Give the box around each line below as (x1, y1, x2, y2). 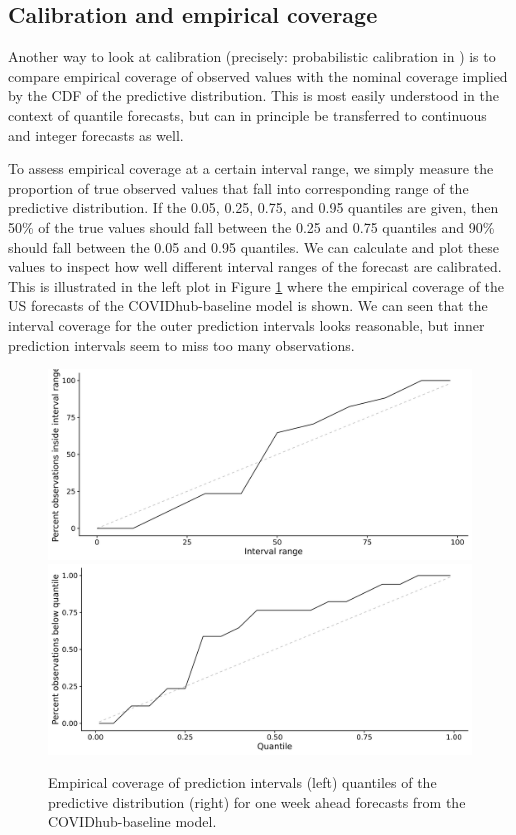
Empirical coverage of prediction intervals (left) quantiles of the (48, 772, 437, 793)
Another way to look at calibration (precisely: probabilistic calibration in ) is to (8, 46, 496, 67)
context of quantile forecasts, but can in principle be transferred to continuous (8, 104, 487, 125)
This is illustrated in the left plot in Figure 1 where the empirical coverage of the (8, 275, 505, 296)
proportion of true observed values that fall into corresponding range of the (8, 177, 469, 198)
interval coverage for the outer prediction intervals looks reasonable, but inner (8, 314, 485, 335)
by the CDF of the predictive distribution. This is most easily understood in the (8, 85, 499, 106)
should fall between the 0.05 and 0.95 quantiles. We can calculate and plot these (8, 236, 500, 257)
